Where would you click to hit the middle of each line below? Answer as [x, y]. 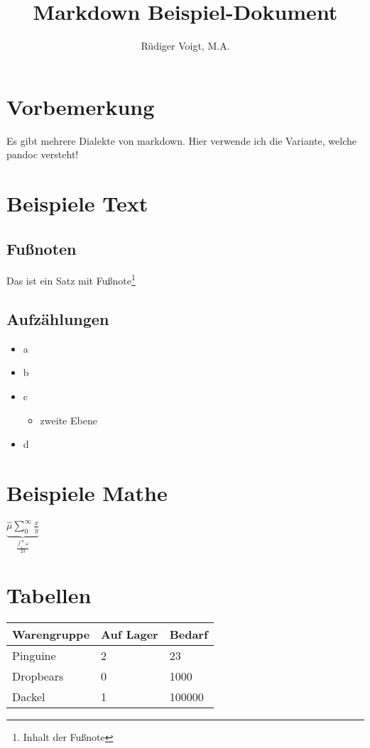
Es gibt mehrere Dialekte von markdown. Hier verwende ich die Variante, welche [181, 140]
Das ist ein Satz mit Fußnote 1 [71, 280]
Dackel [29, 696]
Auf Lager [130, 634]
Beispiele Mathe [87, 493]
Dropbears [38, 676]
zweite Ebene [69, 420]
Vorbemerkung [81, 106]
